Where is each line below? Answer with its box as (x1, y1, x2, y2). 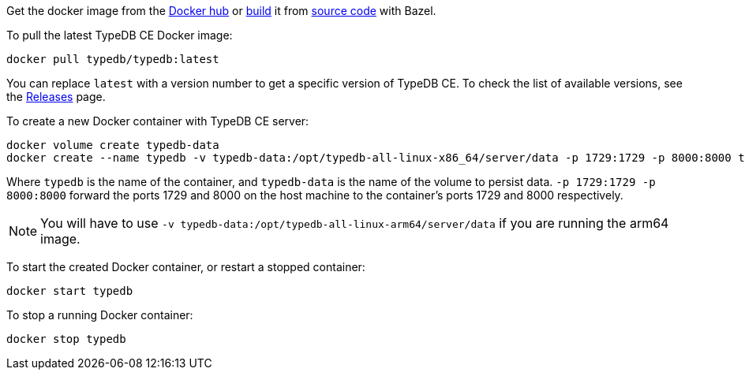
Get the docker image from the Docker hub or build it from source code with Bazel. (6, 4, 436, 17)
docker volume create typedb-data (6, 139, 219, 151)
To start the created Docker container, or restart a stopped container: (6, 260, 365, 274)
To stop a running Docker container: (6, 308, 193, 322)
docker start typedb (6, 285, 133, 297)
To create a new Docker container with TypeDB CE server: (6, 114, 309, 128)
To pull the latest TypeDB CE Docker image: (6, 28, 233, 42)
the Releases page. (6, 90, 106, 103)
